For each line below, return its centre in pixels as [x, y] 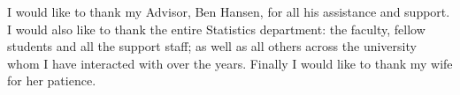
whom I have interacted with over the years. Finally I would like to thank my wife [230, 63]
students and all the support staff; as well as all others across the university [212, 46]
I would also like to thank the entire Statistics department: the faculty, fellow [216, 29]
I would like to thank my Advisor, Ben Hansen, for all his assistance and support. [229, 11]
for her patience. [52, 80]
